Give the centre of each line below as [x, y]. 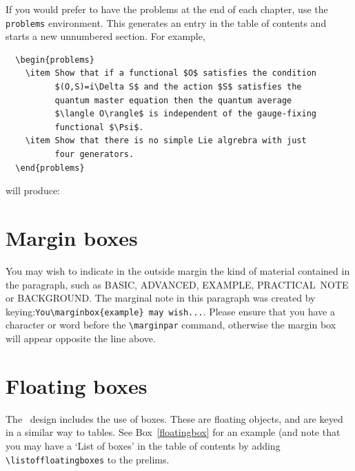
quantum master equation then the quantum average [173, 100]
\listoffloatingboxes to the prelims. [88, 459]
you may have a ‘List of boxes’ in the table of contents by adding [143, 445]
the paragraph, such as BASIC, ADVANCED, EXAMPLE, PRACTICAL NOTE [177, 284]
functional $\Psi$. [99, 127]
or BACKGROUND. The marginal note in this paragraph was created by [161, 298]
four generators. [94, 154]
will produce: [33, 190]
